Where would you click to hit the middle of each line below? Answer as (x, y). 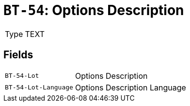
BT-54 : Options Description (94, 10)
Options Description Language (130, 87)
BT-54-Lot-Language (39, 88)
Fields (18, 55)
